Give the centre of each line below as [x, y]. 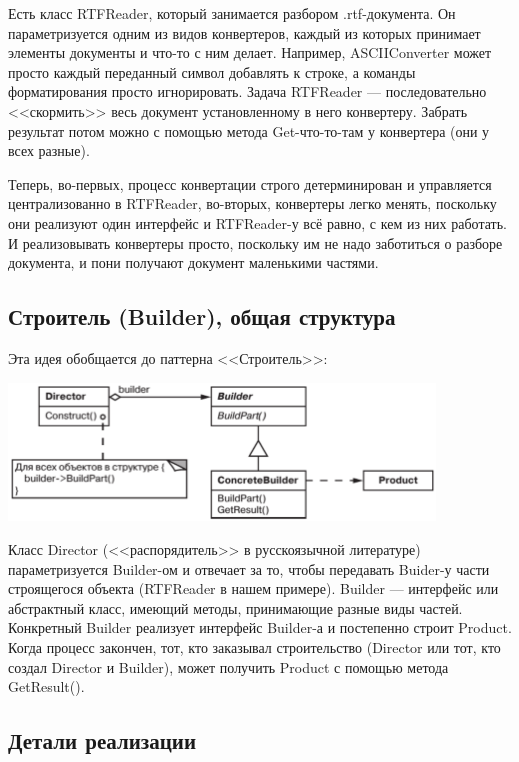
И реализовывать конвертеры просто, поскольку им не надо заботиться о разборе [255, 242]
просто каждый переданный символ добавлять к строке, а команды [212, 71]
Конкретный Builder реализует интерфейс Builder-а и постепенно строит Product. [260, 627]
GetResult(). [46, 686]
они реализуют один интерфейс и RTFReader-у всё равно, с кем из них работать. [257, 222]
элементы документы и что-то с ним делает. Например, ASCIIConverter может [250, 52]
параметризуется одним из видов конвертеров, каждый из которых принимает [244, 32]
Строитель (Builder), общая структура [202, 316]
